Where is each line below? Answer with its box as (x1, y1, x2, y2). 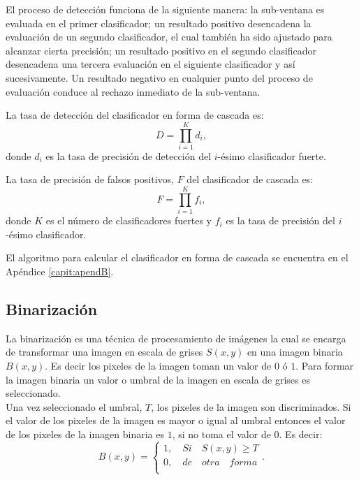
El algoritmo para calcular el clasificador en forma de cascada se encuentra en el (6, 250, 349, 265)
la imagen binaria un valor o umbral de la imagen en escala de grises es (6, 372, 310, 386)
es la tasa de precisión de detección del (45, 148, 212, 163)
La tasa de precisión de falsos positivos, (6, 172, 175, 187)
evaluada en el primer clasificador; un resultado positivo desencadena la (6, 15, 312, 30)
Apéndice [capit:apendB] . (6, 263, 114, 278)
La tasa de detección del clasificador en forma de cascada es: (6, 108, 264, 122)
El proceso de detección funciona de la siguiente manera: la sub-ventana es (6, 2, 325, 16)
